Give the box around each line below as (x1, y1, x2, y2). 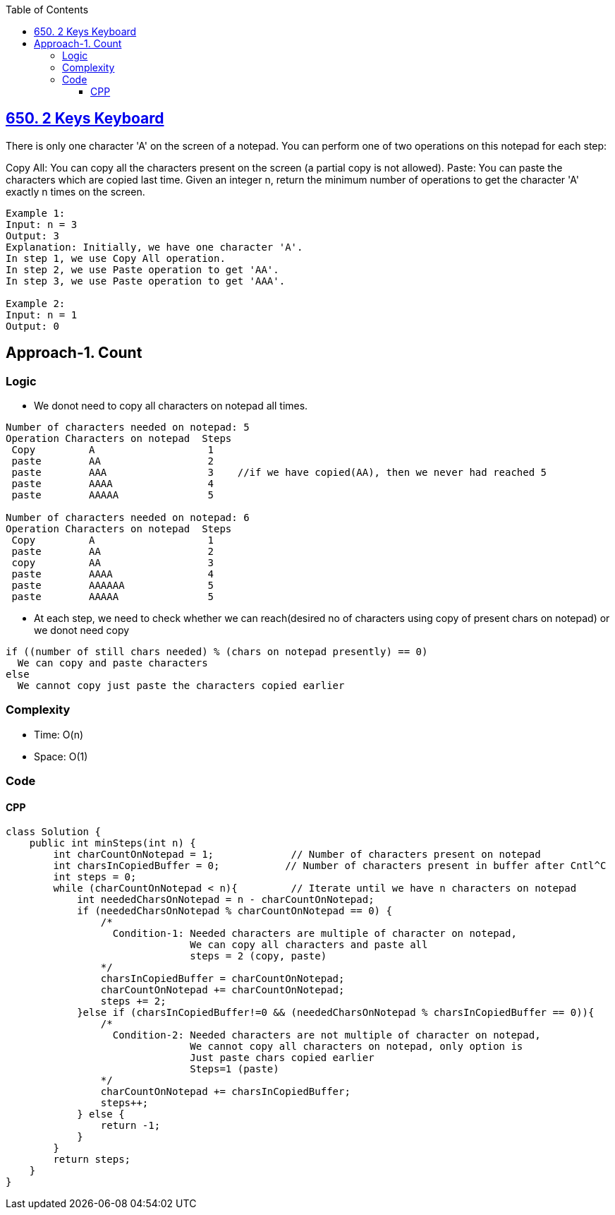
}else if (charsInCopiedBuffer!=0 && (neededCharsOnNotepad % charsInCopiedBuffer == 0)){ (77, 1007, 595, 1019)
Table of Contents (6, 4, 89, 16)
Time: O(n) (34, 728, 84, 741)
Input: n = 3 (6, 218, 78, 230)
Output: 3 (6, 229, 59, 241)
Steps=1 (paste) (190, 1063, 279, 1075)
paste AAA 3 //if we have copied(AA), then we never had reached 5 (11, 467, 547, 479)
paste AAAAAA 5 (11, 580, 214, 592)
